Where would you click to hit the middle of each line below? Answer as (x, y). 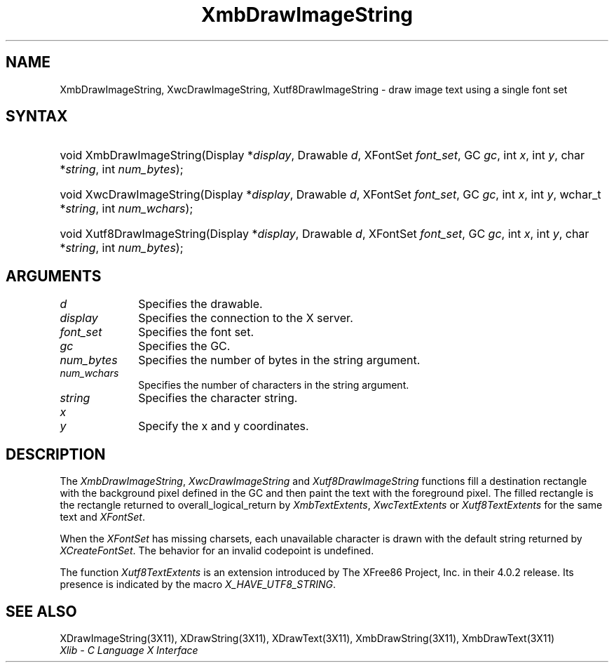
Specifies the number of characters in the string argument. (274, 385)
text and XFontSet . (102, 517)
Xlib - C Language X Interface (129, 650)
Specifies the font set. (196, 332)
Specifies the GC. (184, 346)
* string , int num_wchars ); (127, 209)
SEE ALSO (41, 611)
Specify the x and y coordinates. (224, 426)
